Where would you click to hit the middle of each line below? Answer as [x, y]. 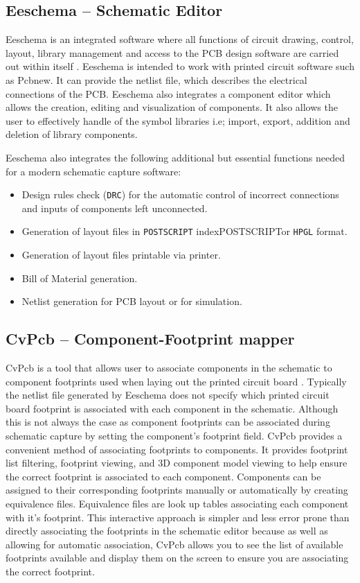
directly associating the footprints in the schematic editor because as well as [167, 531]
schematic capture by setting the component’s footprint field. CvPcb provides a [174, 435]
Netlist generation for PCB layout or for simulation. [132, 301]
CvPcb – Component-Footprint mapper [150, 339]
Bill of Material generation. [80, 278]
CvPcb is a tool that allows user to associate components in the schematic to [169, 368]
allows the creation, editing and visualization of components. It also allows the [172, 107]
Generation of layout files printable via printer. [121, 255]
